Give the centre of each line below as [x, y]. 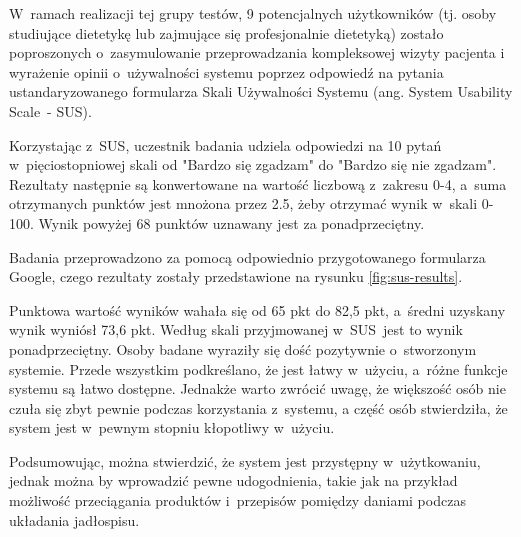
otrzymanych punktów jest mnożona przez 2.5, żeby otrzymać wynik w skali [243, 203]
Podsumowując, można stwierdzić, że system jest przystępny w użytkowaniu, [245, 460]
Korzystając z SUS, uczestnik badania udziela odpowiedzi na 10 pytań [225, 144]
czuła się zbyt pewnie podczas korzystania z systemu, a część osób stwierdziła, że [258, 407]
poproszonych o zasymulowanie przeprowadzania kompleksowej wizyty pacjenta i [257, 52]
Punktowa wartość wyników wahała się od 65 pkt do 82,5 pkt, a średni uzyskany [257, 309]
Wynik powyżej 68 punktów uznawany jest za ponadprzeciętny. [231, 222]
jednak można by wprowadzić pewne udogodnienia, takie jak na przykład [233, 480]
